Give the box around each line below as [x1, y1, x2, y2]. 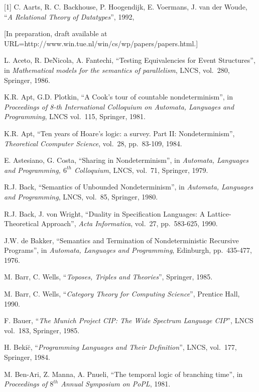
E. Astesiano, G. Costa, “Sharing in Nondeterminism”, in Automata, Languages [4, 155, 248, 165]
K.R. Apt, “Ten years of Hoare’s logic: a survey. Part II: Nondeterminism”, [4, 128, 235, 138]
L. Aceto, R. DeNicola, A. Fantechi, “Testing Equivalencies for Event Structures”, [4, 55, 255, 65]
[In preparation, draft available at [4, 28, 107, 39]
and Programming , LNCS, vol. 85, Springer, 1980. [4, 191, 158, 202]
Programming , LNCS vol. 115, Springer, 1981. [4, 111, 146, 122]
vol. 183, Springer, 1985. [4, 325, 80, 335]
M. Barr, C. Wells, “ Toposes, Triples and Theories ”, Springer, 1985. [4, 271, 213, 282]
